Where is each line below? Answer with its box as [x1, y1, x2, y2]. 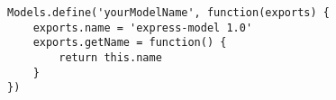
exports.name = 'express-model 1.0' [32, 21, 253, 34]
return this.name [59, 50, 162, 64]
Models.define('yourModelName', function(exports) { [7, 6, 330, 19]
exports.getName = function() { [32, 36, 227, 50]
